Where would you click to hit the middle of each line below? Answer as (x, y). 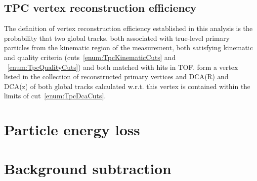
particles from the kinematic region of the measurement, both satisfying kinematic (128, 47)
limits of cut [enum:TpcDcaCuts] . (55, 96)
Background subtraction (88, 168)
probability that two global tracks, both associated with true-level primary (117, 38)
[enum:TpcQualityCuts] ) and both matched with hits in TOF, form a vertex (123, 67)
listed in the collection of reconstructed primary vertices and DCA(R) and (116, 76)
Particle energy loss (72, 130)
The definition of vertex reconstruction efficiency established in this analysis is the (128, 28)
